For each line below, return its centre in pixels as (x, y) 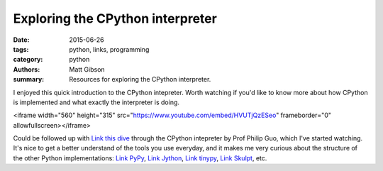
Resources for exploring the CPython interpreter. (140, 79)
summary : (29, 79)
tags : (21, 49)
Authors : (27, 69)
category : (28, 60)
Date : (21, 40)
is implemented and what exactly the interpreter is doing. (96, 102)
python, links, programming (109, 49)
